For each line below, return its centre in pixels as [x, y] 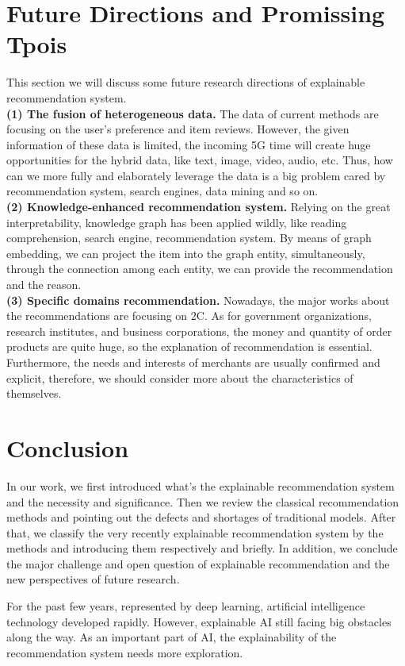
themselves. [34, 393]
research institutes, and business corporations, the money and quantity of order [199, 331]
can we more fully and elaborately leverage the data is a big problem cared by [196, 175]
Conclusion [68, 447]
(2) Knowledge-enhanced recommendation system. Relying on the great [199, 207]
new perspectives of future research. [93, 579]
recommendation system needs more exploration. [125, 652]
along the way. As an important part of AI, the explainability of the [172, 637]
